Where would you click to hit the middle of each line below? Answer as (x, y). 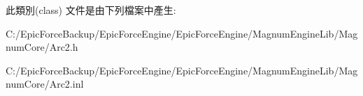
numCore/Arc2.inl (45, 84)
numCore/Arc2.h (42, 47)
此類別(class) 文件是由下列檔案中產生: (91, 10)
